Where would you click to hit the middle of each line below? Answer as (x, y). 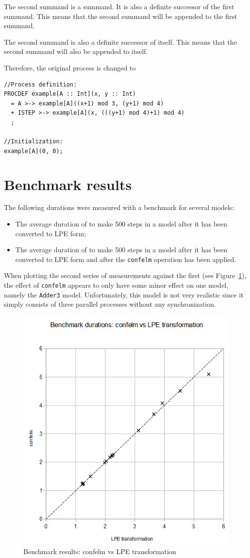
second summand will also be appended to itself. (76, 51)
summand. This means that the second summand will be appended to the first (121, 16)
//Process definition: (41, 84)
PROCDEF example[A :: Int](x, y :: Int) (70, 94)
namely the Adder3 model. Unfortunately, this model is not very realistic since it (124, 294)
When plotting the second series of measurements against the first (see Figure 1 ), (125, 275)
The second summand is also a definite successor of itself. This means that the (120, 42)
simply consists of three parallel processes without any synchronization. (110, 304)
